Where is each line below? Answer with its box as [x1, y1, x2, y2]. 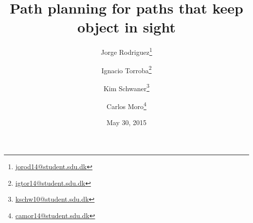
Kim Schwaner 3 [103, 81, 150, 93]
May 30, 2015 [106, 117, 147, 127]
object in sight [77, 17, 176, 37]
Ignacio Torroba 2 [101, 64, 152, 75]
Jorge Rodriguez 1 [101, 46, 152, 57]
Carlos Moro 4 [107, 100, 146, 111]
